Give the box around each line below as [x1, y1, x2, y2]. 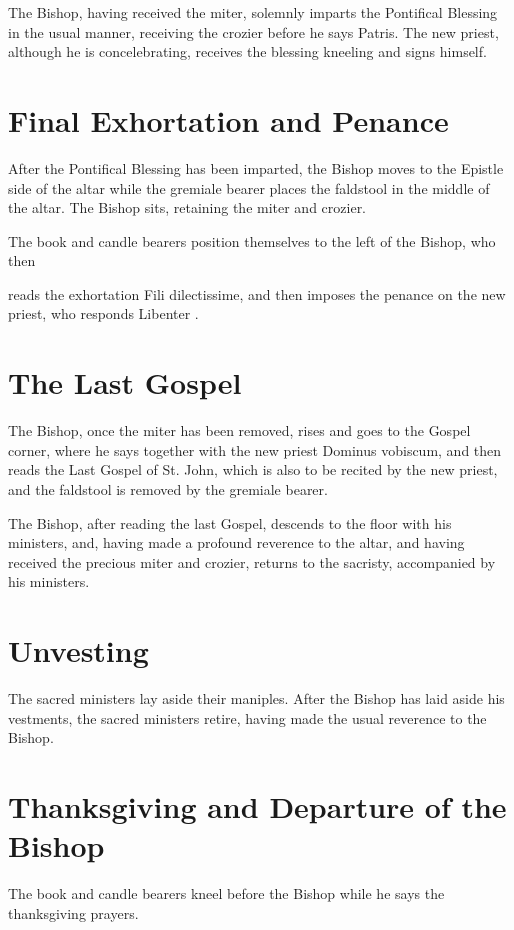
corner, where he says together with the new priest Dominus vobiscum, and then [8, 439, 502, 460]
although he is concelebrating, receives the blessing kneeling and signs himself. [8, 41, 487, 62]
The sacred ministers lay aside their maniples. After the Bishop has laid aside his [8, 688, 505, 709]
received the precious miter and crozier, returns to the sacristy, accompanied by [8, 551, 496, 572]
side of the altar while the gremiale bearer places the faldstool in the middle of [8, 177, 490, 198]
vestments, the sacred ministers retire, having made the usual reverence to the [8, 707, 487, 728]
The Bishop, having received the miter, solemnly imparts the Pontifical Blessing [8, 2, 498, 22]
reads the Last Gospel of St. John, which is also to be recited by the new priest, [8, 459, 498, 480]
